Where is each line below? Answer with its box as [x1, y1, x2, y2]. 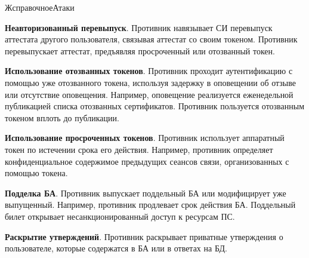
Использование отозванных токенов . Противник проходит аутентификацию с [5, 64, 293, 77]
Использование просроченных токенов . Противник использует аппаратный [5, 131, 285, 144]
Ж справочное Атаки [5, 1, 75, 13]
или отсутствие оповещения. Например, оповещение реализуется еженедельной [5, 88, 293, 100]
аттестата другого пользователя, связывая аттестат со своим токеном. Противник [5, 33, 298, 45]
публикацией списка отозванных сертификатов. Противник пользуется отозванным [5, 100, 305, 112]
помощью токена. [5, 167, 68, 179]
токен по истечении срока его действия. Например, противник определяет [5, 143, 273, 155]
